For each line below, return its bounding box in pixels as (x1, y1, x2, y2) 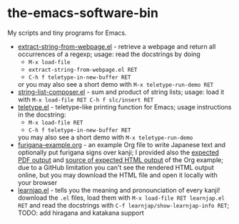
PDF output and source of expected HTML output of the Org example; (17, 155, 223, 164)
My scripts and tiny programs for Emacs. (7, 28, 127, 37)
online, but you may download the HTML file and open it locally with (17, 171, 218, 179)
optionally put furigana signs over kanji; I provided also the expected (17, 148, 220, 156)
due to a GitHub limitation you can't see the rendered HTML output (17, 163, 214, 171)
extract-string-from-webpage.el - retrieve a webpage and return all (17, 42, 216, 50)
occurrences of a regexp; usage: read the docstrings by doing (17, 50, 201, 58)
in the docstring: (17, 110, 66, 119)
